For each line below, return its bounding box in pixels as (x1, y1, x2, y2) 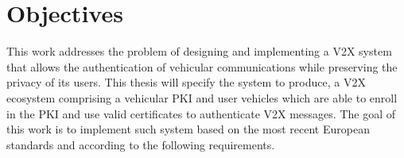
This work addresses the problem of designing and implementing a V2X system (6, 43, 392, 60)
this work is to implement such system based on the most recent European (6, 121, 370, 137)
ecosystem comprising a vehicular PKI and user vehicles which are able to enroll (6, 89, 398, 106)
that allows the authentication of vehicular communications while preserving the (6, 58, 398, 75)
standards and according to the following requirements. (6, 136, 275, 152)
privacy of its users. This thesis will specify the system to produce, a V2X (6, 74, 366, 91)
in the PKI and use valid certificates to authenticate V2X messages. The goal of (6, 105, 396, 121)
